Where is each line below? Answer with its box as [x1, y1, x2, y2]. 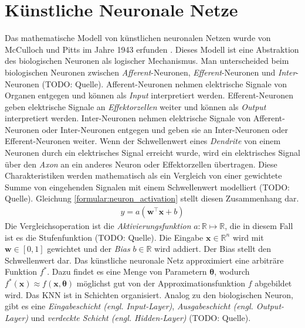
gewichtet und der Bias [47, 242, 130, 255]
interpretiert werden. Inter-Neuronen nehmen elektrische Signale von [5, 112, 251, 124]
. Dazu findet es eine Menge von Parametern [47, 265, 207, 278]
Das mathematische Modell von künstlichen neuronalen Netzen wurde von [5, 32, 271, 44]
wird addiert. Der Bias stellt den [154, 242, 272, 255]
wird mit [232, 231, 264, 243]
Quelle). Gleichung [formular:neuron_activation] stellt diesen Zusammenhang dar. [5, 192, 299, 204]
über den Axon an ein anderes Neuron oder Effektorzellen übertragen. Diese [5, 158, 277, 170]
